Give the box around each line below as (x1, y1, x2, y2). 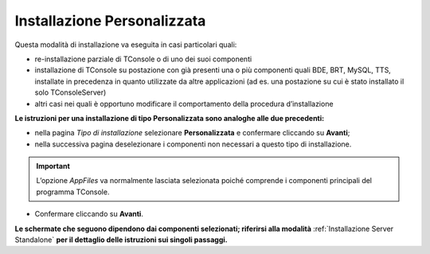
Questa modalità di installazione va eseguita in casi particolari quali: (14, 40, 237, 49)
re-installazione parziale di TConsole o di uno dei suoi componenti (34, 54, 252, 64)
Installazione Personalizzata (14, 12, 206, 29)
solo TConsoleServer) (34, 88, 107, 97)
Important (36, 162, 71, 171)
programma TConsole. (36, 187, 110, 197)
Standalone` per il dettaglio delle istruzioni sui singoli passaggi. (14, 235, 228, 244)
